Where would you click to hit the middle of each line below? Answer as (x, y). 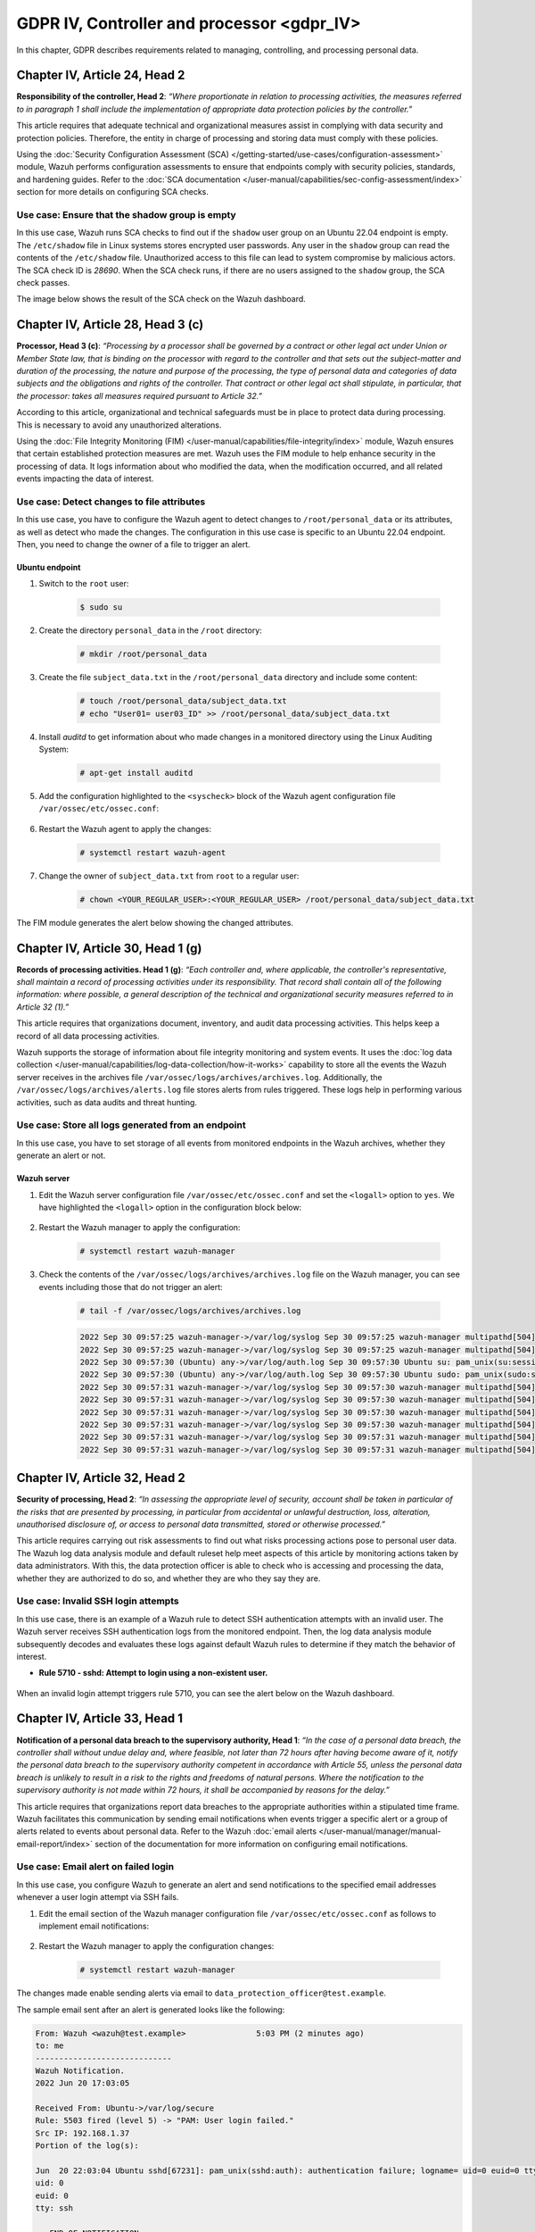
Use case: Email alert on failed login (95, 1867)
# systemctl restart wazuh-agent (153, 852)
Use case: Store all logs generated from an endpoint (131, 1125)
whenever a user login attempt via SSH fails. (98, 1897)
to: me (49, 2046)
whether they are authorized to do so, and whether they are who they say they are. (169, 1578)
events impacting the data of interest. (85, 479)
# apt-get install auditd (136, 773)
